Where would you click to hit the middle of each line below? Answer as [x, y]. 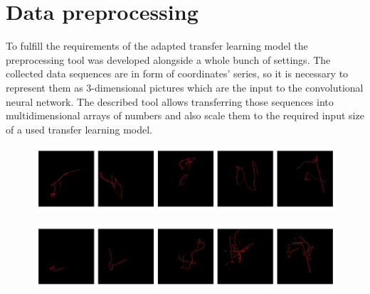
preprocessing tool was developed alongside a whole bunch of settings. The [168, 59]
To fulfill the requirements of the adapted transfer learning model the [157, 46]
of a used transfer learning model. [79, 129]
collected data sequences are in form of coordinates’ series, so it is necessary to [177, 73]
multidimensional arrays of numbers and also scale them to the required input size [185, 115]
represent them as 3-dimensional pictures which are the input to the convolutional [185, 87]
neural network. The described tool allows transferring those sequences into [170, 101]
